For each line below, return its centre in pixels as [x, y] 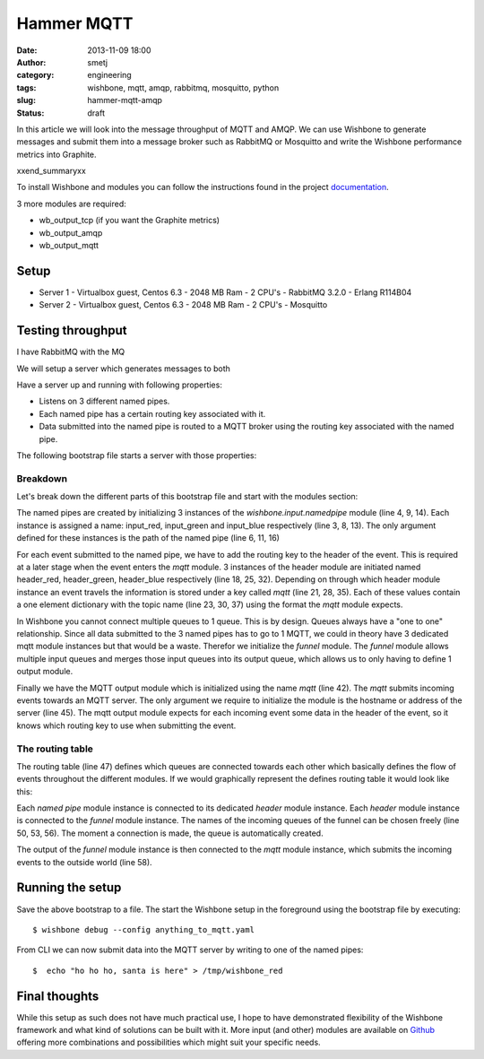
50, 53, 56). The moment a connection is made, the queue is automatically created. [170, 833]
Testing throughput [72, 330]
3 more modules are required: [72, 204]
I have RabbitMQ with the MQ [71, 352]
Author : [31, 62]
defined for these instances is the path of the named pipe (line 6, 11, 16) [148, 538]
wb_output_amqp [71, 232]
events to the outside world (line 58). [84, 862]
